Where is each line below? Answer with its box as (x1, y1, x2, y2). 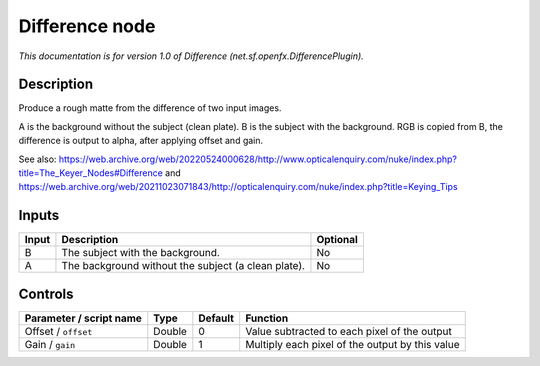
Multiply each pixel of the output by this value (245, 337, 460, 351)
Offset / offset (24, 324, 93, 338)
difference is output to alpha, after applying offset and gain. (18, 135, 264, 147)
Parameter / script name (24, 311, 142, 325)
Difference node (18, 15, 156, 37)
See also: (18, 153, 57, 165)
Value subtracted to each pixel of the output (245, 324, 452, 338)
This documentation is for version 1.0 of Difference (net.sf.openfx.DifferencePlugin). (18, 50, 364, 62)
